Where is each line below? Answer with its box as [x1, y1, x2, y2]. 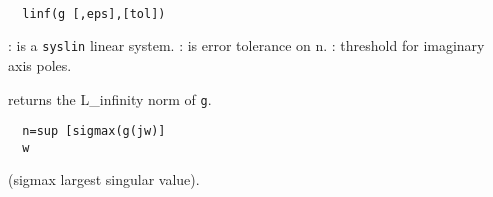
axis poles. [8, 54, 72, 75]
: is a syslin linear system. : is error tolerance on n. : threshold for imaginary [8, 35, 485, 56]
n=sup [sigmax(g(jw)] [22, 124, 166, 139]
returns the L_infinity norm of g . [8, 88, 212, 109]
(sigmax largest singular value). [8, 169, 200, 190]
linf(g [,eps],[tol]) [22, 6, 166, 21]
